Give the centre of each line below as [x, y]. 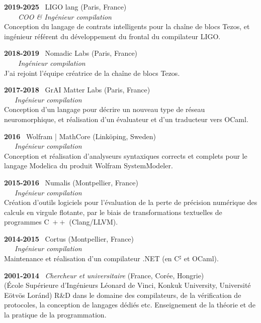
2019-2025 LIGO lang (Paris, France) [65, 7]
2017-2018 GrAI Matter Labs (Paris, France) [77, 90]
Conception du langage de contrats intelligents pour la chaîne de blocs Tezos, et [127, 26]
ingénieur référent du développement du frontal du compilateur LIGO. [112, 36]
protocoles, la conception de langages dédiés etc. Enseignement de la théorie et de [130, 305]
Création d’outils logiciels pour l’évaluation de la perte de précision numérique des [131, 202]
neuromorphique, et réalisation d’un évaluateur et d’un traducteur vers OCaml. [126, 119]
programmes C [27, 222]
